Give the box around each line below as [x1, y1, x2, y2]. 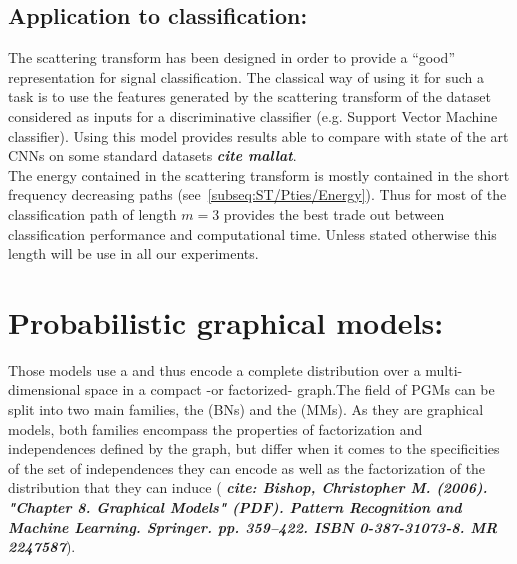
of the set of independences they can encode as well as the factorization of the [8, 457, 486, 478]
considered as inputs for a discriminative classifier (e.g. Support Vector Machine [8, 105, 498, 126]
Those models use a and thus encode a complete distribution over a [8, 359, 421, 380]
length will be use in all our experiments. [8, 243, 259, 264]
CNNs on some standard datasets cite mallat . [8, 145, 297, 166]
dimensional [8, 379, 81, 400]
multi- [425, 359, 463, 380]
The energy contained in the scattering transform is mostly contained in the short [8, 164, 510, 185]
